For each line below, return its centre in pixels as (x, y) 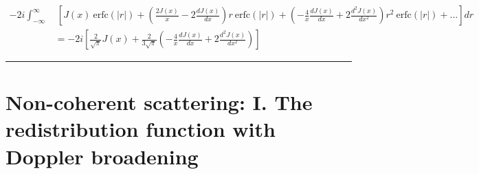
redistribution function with (141, 129)
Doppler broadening (102, 156)
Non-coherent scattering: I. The (159, 102)
